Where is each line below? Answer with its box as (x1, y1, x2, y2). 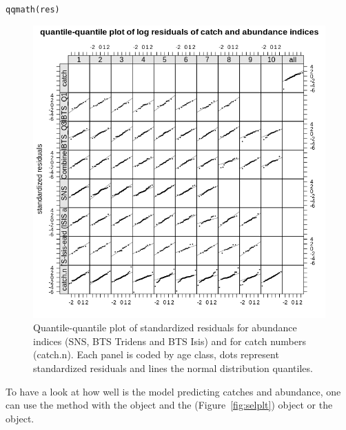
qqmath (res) (6, 5, 60, 14)
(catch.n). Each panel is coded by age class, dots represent (33, 347, 279, 362)
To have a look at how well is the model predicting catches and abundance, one (6, 384, 341, 398)
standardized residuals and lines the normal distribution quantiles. (33, 361, 313, 375)
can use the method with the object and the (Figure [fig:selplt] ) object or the (6, 398, 333, 412)
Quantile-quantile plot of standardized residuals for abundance (33, 320, 297, 335)
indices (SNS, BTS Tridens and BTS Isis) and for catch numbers (33, 333, 307, 348)
